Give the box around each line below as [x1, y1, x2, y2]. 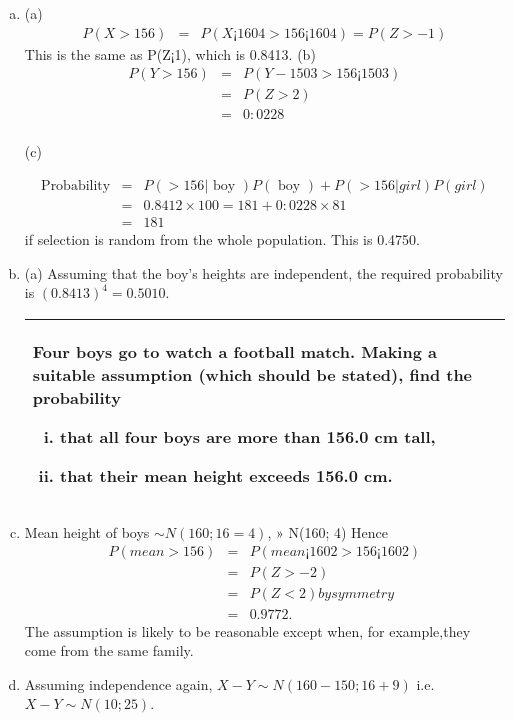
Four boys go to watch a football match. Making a [32, 339, 437, 363]
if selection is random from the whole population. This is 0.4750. [24, 229, 420, 250]
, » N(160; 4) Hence [267, 521, 388, 542]
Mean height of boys [24, 521, 150, 542]
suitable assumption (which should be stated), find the [32, 362, 473, 386]
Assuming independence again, [24, 673, 213, 694]
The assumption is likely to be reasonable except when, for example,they [24, 620, 471, 641]
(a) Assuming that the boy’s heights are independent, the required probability [24, 262, 503, 283]
